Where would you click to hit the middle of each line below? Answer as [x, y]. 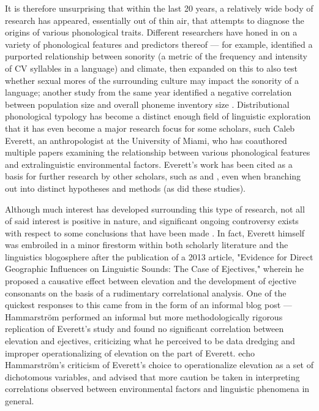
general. [20, 401]
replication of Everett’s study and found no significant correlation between [144, 329]
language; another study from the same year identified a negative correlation [148, 92]
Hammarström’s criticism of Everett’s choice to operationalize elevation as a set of [159, 365]
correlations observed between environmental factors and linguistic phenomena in [157, 389]
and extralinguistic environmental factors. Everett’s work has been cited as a [149, 164]
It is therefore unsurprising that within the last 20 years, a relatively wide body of [159, 8]
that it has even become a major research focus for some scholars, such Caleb [150, 128]
